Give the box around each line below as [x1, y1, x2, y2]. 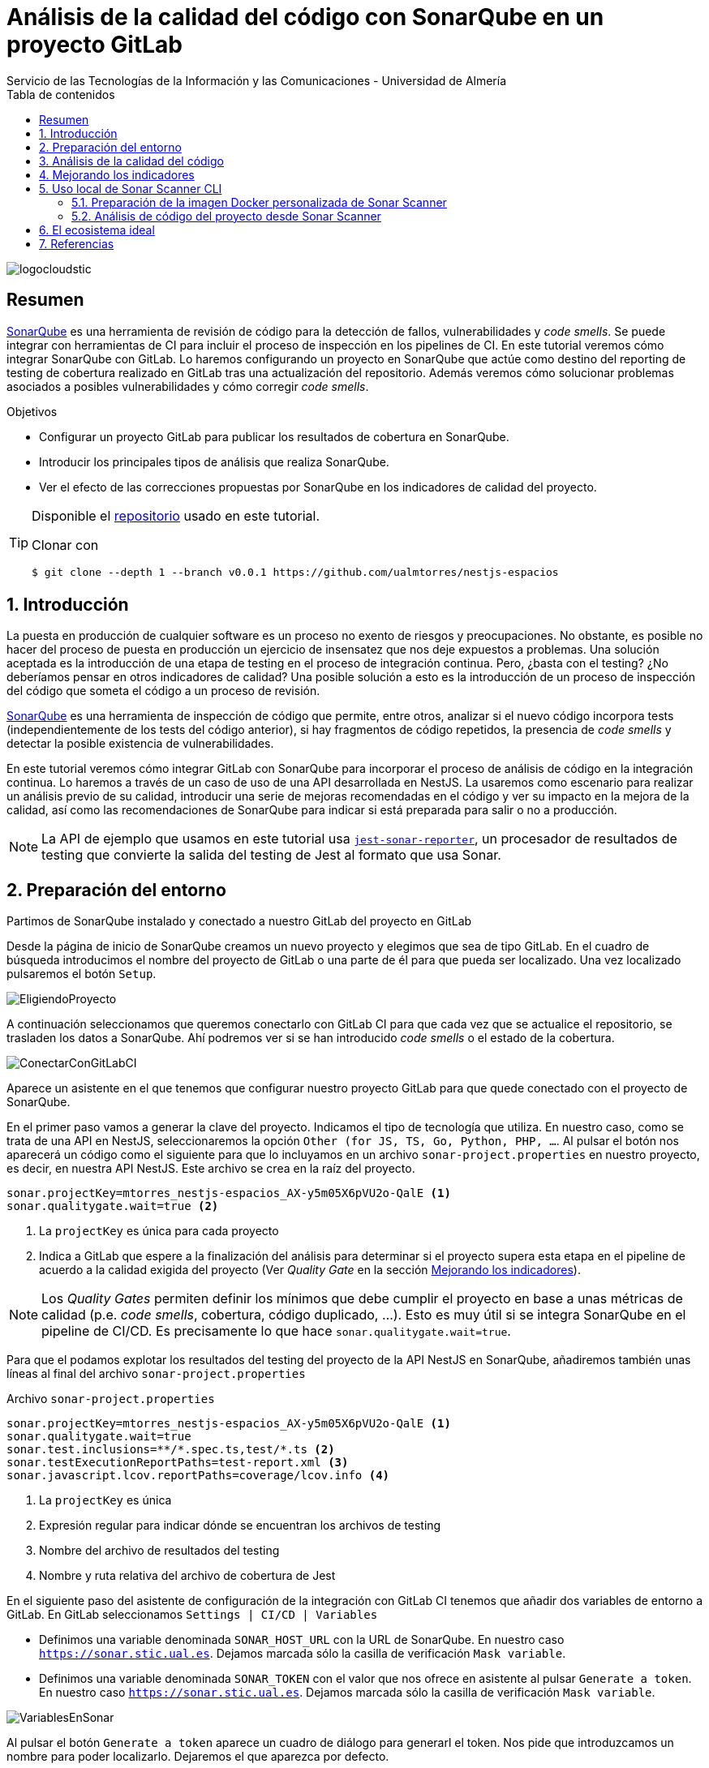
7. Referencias [39, 236, 114, 251]
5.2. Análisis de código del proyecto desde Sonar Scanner [71, 208, 381, 223]
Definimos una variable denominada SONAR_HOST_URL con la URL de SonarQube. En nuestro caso [39, 1633, 565, 1647]
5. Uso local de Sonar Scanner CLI [39, 181, 222, 195]
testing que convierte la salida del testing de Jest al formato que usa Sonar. [41, 847, 501, 864]
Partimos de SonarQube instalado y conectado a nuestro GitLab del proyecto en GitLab [6, 914, 472, 929]
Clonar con [32, 536, 99, 553]
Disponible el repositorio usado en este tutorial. [32, 507, 320, 524]
